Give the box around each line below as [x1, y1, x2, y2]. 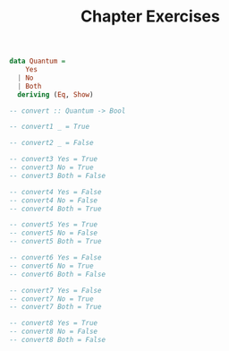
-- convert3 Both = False [9, 171, 106, 180]
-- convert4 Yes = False [9, 187, 102, 196]
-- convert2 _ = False [9, 139, 94, 148]
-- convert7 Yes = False [9, 286, 102, 295]
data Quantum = [9, 56, 66, 66]
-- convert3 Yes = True [9, 155, 98, 164]
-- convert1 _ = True [9, 123, 90, 132]
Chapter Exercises [80, 6, 221, 27]
